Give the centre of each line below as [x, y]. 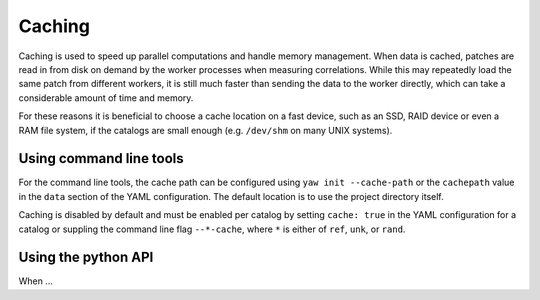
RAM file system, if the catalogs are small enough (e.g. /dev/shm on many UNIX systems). [205, 130]
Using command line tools [101, 158]
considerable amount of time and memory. [106, 97]
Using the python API [86, 257]
